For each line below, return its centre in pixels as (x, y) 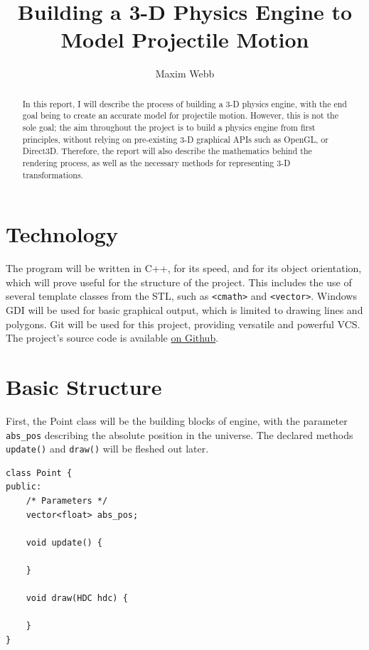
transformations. (53, 174)
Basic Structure (84, 387)
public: (24, 487)
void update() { (64, 542)
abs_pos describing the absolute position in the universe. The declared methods (180, 434)
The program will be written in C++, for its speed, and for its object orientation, (184, 268)
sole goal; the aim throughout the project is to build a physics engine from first (169, 128)
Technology (62, 234)
